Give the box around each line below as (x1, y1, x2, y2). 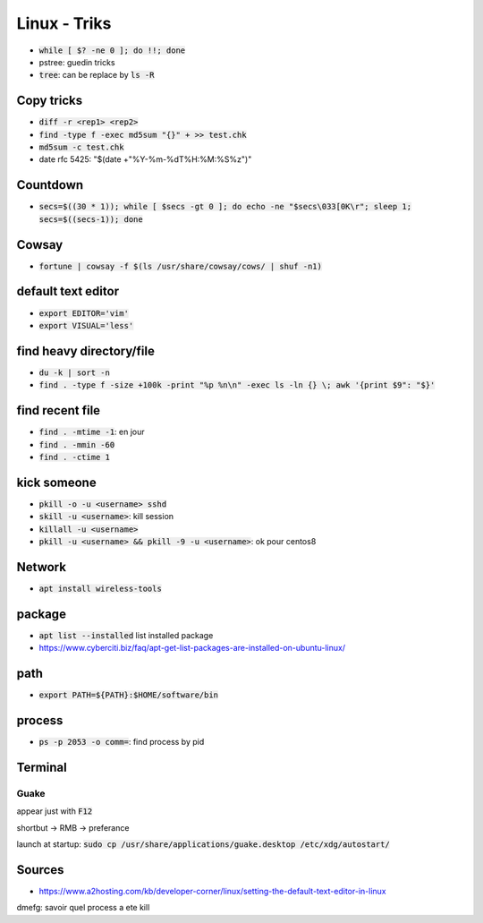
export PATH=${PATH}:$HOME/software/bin (38, 690, 219, 700)
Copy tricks (16, 93, 83, 108)
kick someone (16, 474, 97, 490)
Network (16, 560, 67, 575)
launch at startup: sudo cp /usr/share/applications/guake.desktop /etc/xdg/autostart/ (16, 838, 391, 850)
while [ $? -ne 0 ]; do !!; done (38, 45, 186, 56)
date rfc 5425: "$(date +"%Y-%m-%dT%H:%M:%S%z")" (38, 154, 252, 165)
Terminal (16, 759, 67, 774)
